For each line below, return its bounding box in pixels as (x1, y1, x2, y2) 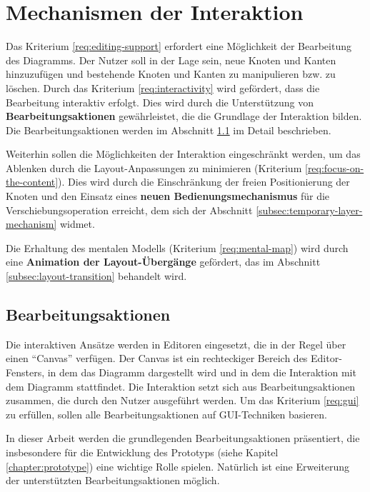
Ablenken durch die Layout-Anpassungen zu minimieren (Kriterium (6, 160, 302, 175)
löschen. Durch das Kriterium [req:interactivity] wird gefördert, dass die (6, 80, 320, 95)
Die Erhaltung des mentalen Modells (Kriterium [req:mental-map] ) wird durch (6, 240, 349, 255)
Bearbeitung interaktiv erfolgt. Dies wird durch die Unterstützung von (6, 94, 314, 109)
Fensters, (6, 365, 45, 380)
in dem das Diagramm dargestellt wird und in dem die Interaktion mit (47, 365, 356, 380)
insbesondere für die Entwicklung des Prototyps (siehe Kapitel (6, 444, 279, 459)
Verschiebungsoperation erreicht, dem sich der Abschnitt (6, 202, 253, 217)
